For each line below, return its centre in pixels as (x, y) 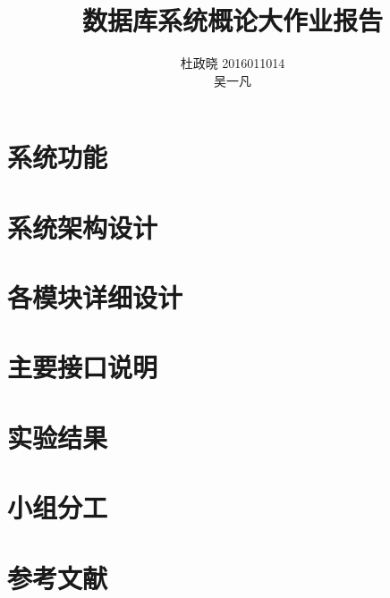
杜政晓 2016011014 (233, 63)
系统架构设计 (83, 227)
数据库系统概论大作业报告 (232, 20)
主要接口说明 (83, 367)
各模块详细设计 (95, 297)
